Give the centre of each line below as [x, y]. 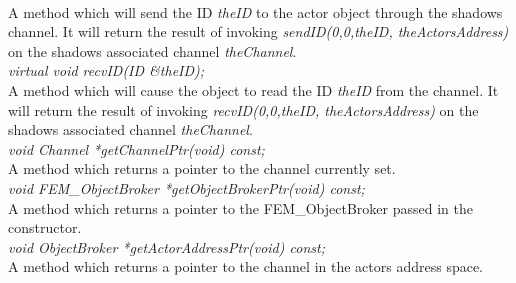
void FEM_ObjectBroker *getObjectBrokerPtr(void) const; [186, 187]
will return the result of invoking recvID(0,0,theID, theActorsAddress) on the [243, 109]
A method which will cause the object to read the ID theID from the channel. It [253, 89]
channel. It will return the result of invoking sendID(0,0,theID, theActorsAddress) [258, 31]
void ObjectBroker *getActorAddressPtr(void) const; [166, 246]
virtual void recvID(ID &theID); [106, 70]
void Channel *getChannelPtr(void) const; [136, 148]
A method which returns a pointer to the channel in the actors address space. [246, 266]
